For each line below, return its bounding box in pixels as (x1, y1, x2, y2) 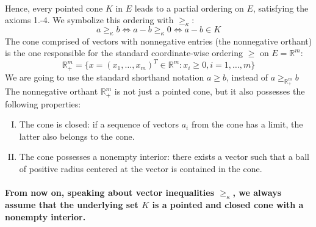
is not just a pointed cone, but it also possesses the (114, 85, 305, 98)
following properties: (5, 97, 81, 110)
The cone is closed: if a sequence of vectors (19, 118, 179, 131)
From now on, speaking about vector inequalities (5, 186, 215, 199)
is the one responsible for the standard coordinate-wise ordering (5, 46, 243, 59)
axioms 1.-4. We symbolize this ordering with (5, 13, 174, 26)
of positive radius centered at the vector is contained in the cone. (19, 162, 262, 175)
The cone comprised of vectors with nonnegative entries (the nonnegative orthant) (5, 34, 312, 47)
